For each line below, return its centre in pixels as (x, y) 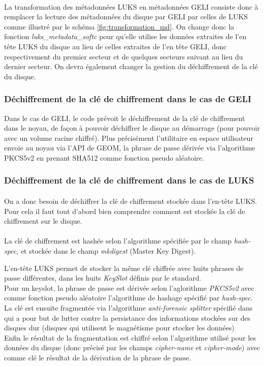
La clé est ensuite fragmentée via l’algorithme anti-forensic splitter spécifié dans (128, 307)
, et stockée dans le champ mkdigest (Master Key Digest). (106, 250)
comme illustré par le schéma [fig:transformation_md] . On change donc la (119, 26)
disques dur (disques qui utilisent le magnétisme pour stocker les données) (120, 328)
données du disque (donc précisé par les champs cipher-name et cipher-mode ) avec (132, 347)
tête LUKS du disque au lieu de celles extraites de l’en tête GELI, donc (115, 46)
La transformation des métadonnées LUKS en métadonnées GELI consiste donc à (131, 6)
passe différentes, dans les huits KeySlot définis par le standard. (103, 278)
